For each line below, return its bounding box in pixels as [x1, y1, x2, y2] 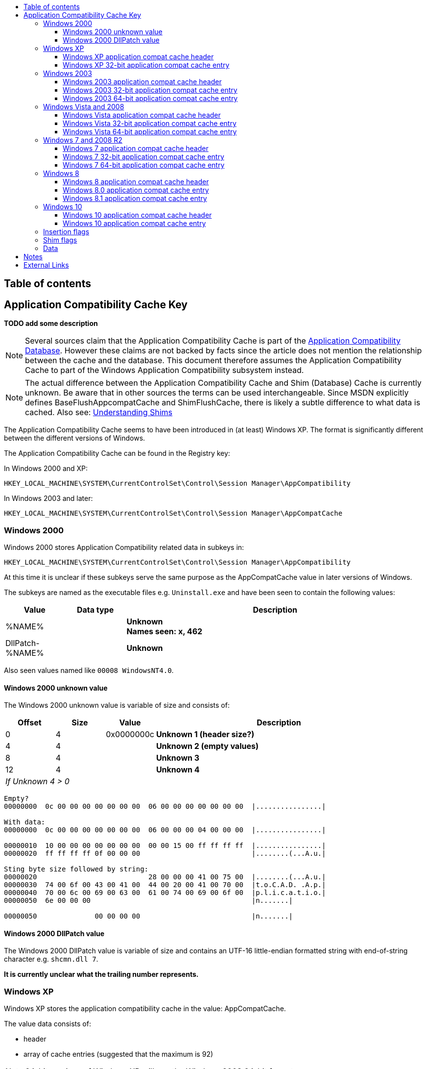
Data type [76, 605, 114, 615]
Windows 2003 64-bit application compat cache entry [63, 94, 238, 102]
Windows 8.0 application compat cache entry [63, 186, 209, 194]
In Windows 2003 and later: [4, 494, 93, 503]
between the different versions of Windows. [4, 434, 145, 443]
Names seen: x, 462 [126, 626, 203, 637]
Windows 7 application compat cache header [63, 144, 209, 152]
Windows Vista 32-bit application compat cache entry [63, 119, 237, 127]
